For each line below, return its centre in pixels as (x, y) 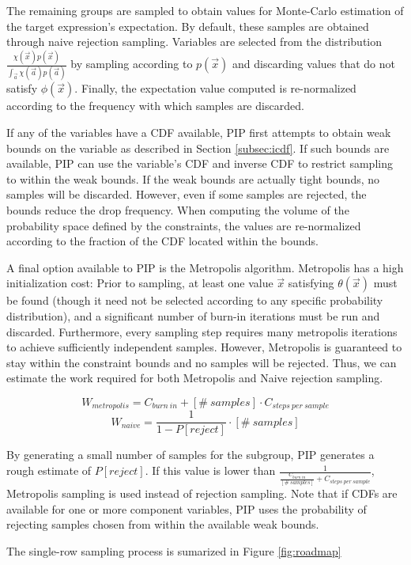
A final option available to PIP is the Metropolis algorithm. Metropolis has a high (205, 267)
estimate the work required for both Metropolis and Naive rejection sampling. (195, 378)
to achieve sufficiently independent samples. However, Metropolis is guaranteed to (204, 347)
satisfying (311, 283)
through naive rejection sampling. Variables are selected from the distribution (194, 42)
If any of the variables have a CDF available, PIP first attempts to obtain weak (199, 132)
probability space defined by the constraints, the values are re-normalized (184, 225)
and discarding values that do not (314, 64)
